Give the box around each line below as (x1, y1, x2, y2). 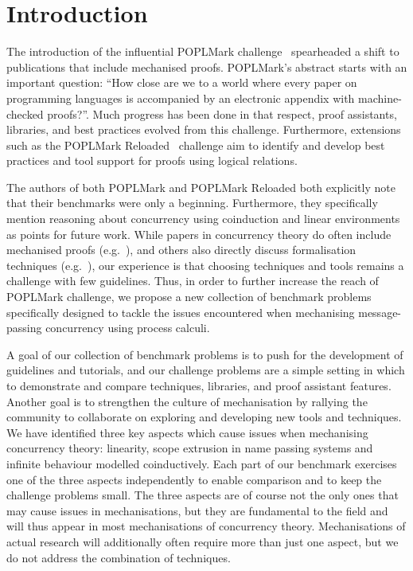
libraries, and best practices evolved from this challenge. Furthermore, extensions (6, 121, 401, 138)
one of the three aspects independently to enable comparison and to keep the (6, 471, 382, 487)
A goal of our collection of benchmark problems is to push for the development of (6, 346, 403, 362)
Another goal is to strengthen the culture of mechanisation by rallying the (6, 393, 368, 409)
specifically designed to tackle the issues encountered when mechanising (6, 303, 355, 320)
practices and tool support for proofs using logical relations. (6, 152, 298, 169)
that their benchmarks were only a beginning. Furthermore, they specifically (6, 194, 378, 211)
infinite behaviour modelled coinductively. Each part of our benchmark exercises (6, 455, 397, 471)
